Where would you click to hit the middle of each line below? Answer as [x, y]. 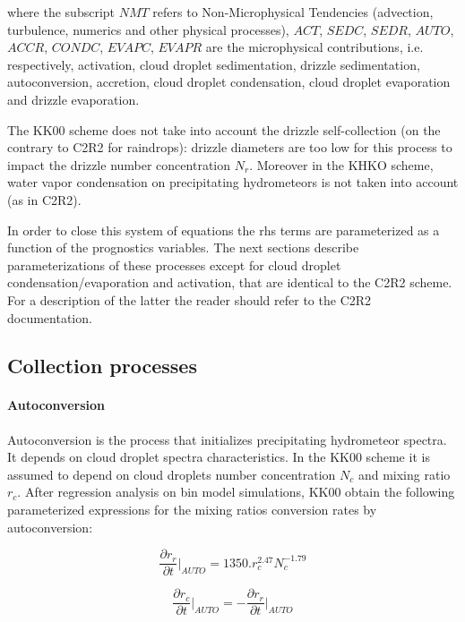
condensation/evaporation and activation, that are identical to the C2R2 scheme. [230, 282]
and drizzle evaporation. [73, 99]
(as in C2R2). [44, 199]
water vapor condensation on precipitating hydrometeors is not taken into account [233, 182]
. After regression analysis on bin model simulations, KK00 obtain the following [236, 492]
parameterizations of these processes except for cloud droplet [174, 264]
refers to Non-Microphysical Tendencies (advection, [293, 12]
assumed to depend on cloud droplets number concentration [172, 474]
